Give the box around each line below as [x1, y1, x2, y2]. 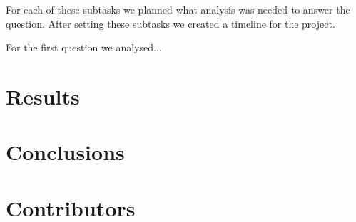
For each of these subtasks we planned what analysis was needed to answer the [6, 2, 350, 16]
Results [6, 81, 80, 110]
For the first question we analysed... [6, 40, 162, 55]
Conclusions [6, 137, 125, 166]
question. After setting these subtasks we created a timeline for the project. [6, 16, 335, 31]
